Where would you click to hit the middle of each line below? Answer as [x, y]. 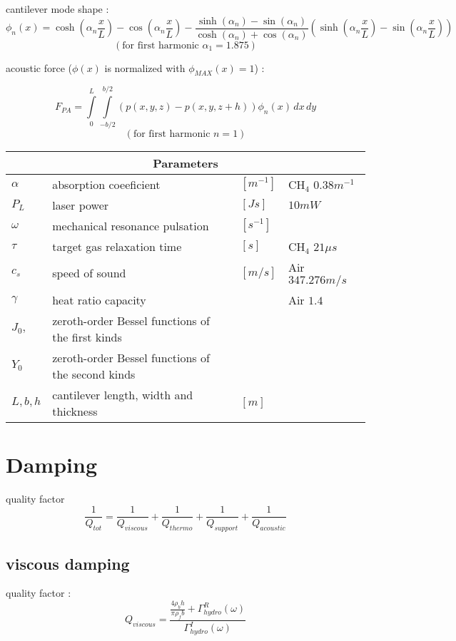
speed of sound [89, 273]
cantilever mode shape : [57, 9]
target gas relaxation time [117, 246]
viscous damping [68, 563]
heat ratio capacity [99, 299]
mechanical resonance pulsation [131, 225]
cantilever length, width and [123, 394]
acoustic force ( [39, 67]
